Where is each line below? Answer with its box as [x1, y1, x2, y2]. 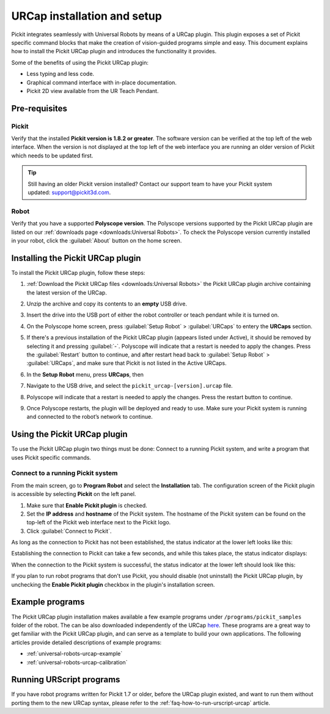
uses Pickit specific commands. [11, 454, 92, 461]
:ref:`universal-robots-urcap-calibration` [26, 658, 128, 666]
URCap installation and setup [11, 9, 162, 23]
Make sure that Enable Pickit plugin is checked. [26, 502, 148, 509]
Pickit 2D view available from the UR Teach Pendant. [26, 87, 159, 94]
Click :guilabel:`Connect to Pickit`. [26, 527, 112, 535]
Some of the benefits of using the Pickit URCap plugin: [11, 59, 149, 66]
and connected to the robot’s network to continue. [26, 413, 153, 421]
